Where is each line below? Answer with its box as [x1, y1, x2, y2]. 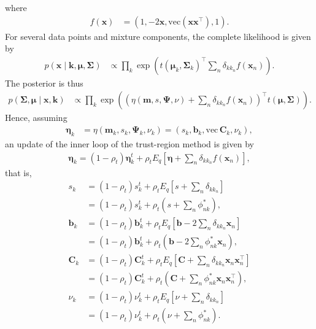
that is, [5, 166, 32, 179]
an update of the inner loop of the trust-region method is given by [5, 137, 254, 150]
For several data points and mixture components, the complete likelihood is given [5, 29, 311, 42]
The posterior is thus [5, 76, 83, 89]
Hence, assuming [5, 111, 67, 124]
